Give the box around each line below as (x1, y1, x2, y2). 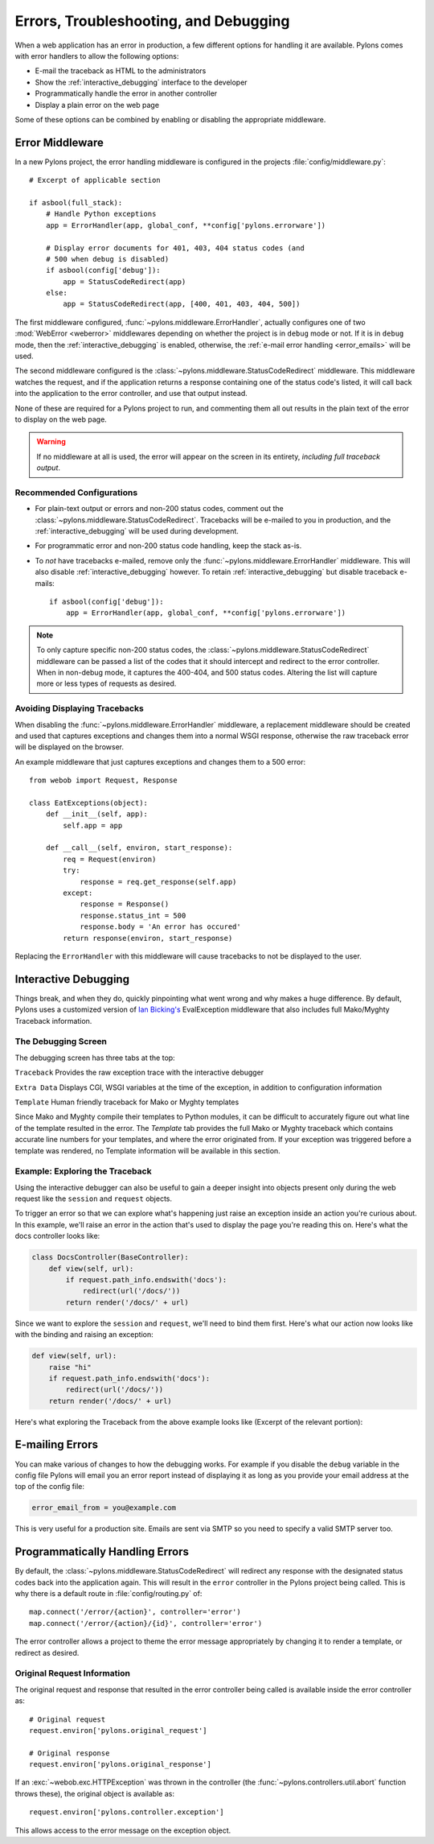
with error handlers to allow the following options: (14, 51, 179, 60)
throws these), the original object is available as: (14, 1788, 174, 1798)
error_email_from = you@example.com (31, 1504, 177, 1512)
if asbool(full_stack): (29, 198, 123, 207)
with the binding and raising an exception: (14, 1330, 154, 1339)
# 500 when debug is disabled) (45, 254, 170, 263)
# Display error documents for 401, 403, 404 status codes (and (45, 243, 305, 253)
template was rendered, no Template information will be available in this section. (14, 1145, 280, 1155)
